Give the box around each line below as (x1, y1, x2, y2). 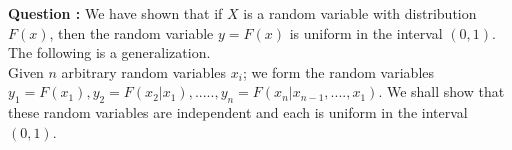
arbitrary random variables (61, 61, 227, 82)
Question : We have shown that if (8, 3, 223, 23)
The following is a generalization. (8, 42, 211, 63)
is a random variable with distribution (243, 3, 477, 23)
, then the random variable (49, 22, 214, 43)
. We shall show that (378, 81, 505, 102)
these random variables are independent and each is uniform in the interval (8, 102, 468, 123)
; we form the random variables (242, 61, 435, 82)
